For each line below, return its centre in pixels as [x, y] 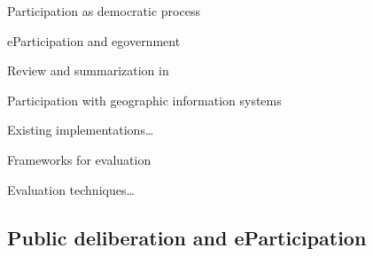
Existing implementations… [81, 130]
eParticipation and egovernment [94, 40]
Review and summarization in [88, 70]
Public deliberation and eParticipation [187, 237]
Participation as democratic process [104, 11]
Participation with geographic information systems [144, 100]
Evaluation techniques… [71, 189]
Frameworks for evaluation [79, 159]
